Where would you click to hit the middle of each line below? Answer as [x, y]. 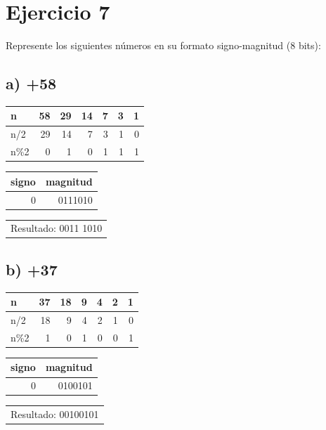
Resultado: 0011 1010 [57, 228]
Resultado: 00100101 [55, 414]
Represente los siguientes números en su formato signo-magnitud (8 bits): [163, 45]
